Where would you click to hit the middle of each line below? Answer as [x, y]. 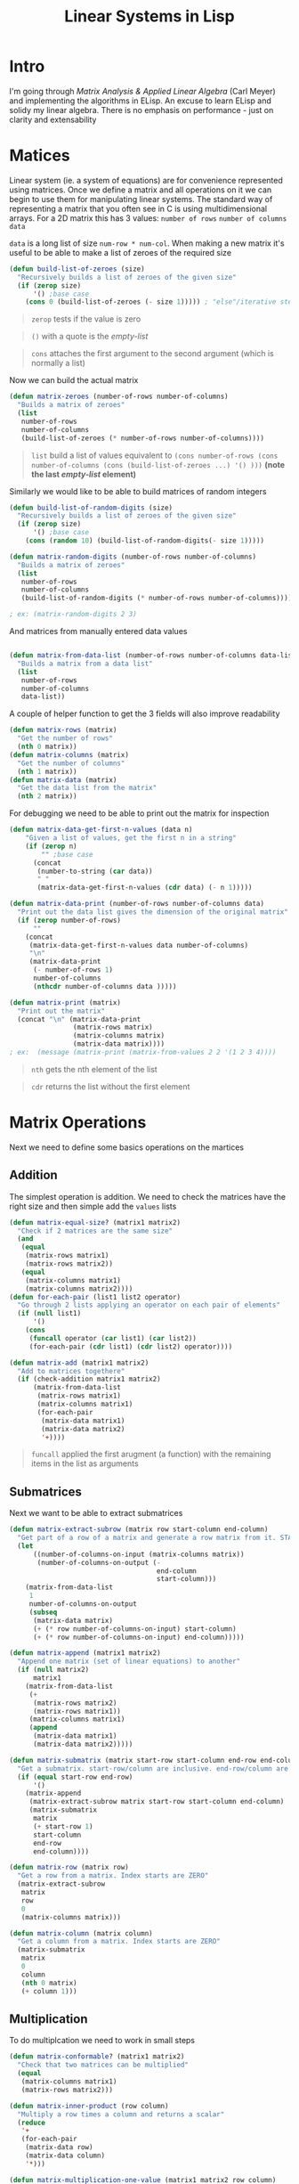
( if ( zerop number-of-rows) [69, 920]
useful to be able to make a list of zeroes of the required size [121, 252]
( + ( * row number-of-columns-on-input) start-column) [135, 1629]
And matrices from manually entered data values [98, 631]
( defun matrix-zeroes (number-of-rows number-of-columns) [119, 397]
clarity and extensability [53, 119]
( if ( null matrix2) [53, 1670]
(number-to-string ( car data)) [95, 871]
